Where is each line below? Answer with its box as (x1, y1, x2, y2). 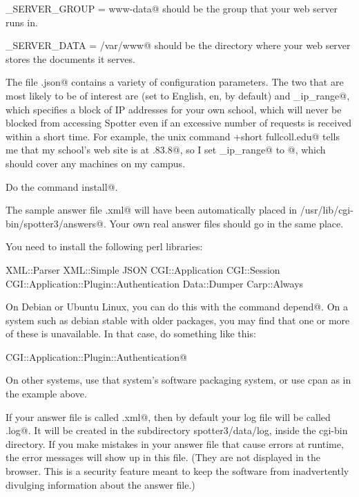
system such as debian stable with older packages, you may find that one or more (6, 312, 350, 327)
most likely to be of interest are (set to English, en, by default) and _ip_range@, (6, 88, 350, 102)
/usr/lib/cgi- (300, 203, 353, 217)
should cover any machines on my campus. (6, 156, 186, 170)
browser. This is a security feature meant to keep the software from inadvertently (6, 464, 349, 478)
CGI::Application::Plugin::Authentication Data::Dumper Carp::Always (6, 276, 304, 290)
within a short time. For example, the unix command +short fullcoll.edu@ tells (6, 129, 340, 143)
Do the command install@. (6, 179, 118, 194)
